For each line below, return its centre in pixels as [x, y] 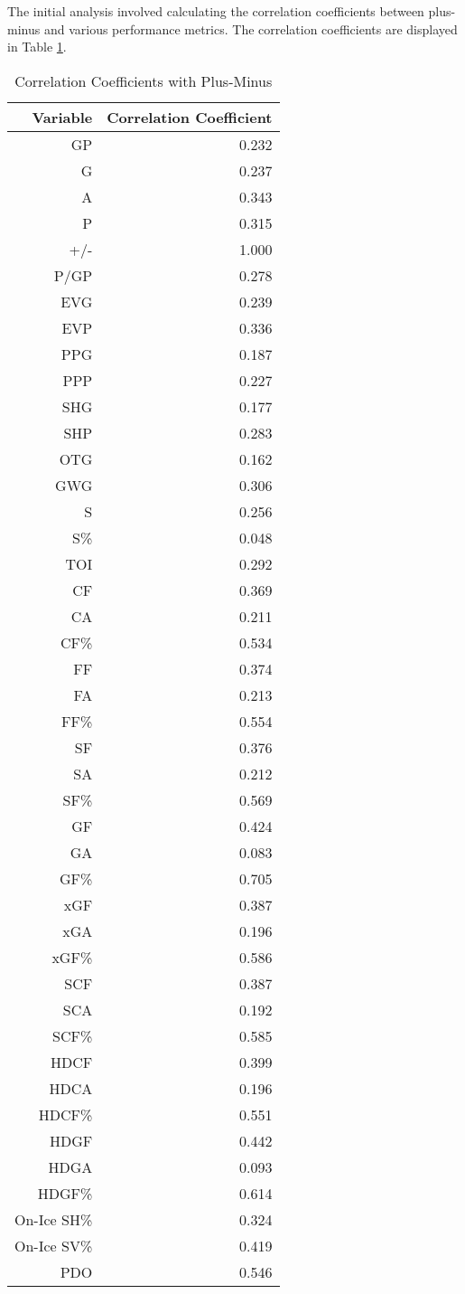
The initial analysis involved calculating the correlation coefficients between [216, 11]
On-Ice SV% [54, 1245]
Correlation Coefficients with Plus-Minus [144, 80]
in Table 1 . [37, 47]
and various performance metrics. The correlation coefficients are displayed [251, 28]
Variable [62, 117]
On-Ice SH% [54, 1219]
